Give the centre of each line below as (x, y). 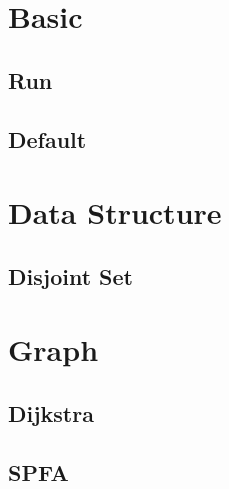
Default (47, 138)
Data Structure (115, 212)
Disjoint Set (70, 275)
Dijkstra (51, 412)
